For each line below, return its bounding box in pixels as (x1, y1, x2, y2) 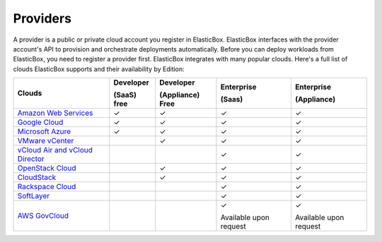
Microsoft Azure (17, 127, 71, 137)
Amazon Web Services (17, 108, 93, 118)
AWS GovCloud (17, 211, 69, 221)
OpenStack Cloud (17, 163, 76, 173)
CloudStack (17, 173, 57, 183)
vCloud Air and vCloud (17, 145, 93, 155)
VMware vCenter (17, 136, 74, 146)
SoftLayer (17, 191, 50, 201)
